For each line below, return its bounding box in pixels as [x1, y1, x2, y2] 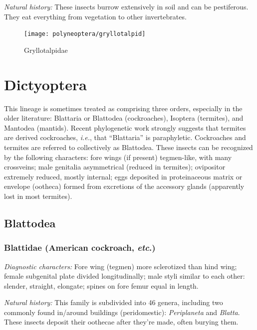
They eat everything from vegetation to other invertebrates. [4, 11, 187, 21]
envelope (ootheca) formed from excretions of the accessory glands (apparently [4, 181, 245, 191]
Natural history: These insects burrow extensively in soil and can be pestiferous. [4, 1, 249, 11]
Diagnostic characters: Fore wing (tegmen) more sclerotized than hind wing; [4, 261, 237, 271]
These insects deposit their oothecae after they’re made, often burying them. [4, 317, 239, 327]
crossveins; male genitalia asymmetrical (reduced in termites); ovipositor [4, 162, 226, 172]
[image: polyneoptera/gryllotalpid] [24, 30, 146, 38]
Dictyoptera [4, 74, 87, 94]
